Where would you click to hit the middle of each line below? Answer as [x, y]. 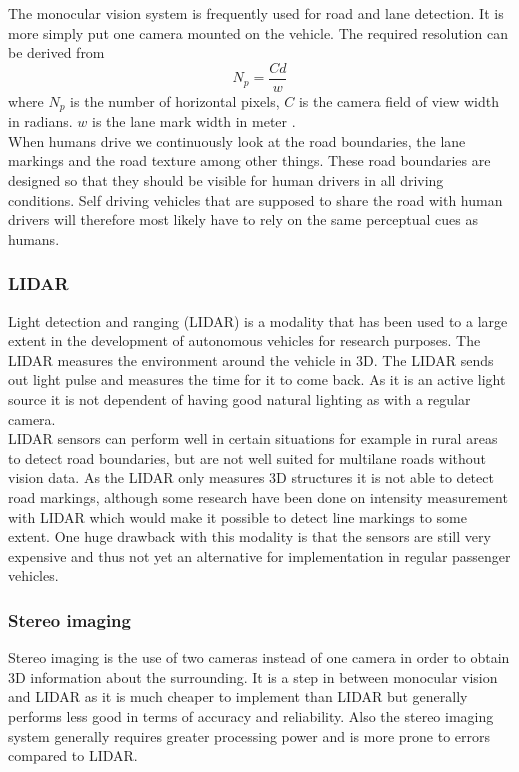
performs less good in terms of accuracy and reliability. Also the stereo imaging [251, 715]
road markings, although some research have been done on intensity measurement [258, 497]
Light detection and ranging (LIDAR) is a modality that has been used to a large [258, 320]
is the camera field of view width [398, 100]
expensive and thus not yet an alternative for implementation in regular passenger [259, 555]
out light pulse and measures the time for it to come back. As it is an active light [257, 379]
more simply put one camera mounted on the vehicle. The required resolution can [258, 32]
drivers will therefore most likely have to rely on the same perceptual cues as [243, 219]
